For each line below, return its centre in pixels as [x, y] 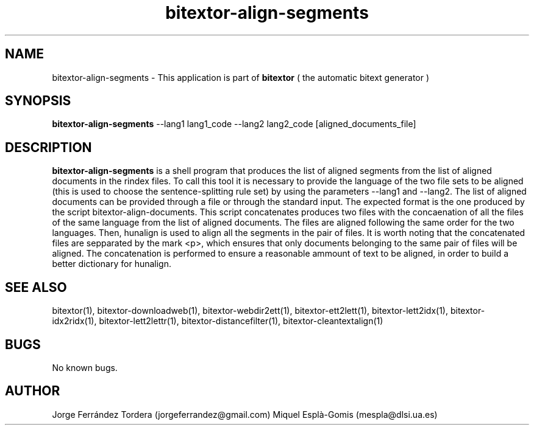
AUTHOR [33, 391]
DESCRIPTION [48, 147]
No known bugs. [85, 367]
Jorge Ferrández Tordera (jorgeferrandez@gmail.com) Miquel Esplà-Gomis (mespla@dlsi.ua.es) [245, 414]
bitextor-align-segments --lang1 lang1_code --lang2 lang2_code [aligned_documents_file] [234, 124]
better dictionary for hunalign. [112, 264]
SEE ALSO [36, 287]
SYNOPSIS [38, 101]
